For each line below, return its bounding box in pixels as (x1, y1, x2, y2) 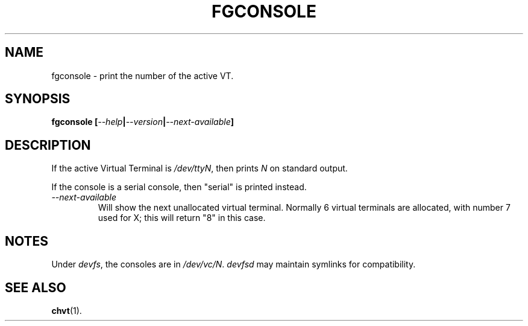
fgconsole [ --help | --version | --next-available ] (51, 117, 234, 127)
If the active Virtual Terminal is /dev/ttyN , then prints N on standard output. (51, 163, 348, 174)
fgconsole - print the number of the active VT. (51, 70, 234, 81)
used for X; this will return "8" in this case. (98, 213, 266, 223)
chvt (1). (51, 305, 82, 316)
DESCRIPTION (5, 137, 91, 153)
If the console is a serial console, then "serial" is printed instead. (51, 182, 307, 193)
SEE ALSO (5, 280, 66, 295)
